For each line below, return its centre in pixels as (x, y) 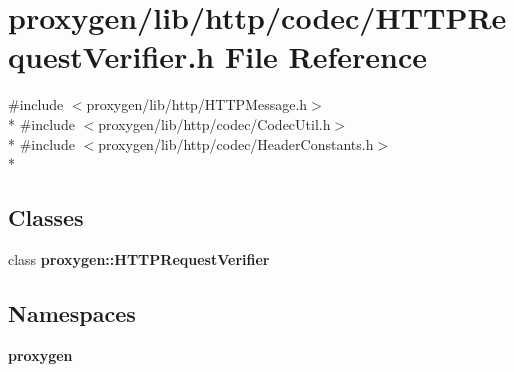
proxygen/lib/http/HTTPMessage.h (197, 104)
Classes (46, 217)
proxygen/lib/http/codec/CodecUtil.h (214, 123)
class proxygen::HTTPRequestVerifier (139, 258)
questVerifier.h (111, 56)
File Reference (326, 56)
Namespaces (72, 312)
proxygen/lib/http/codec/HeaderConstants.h (236, 143)
